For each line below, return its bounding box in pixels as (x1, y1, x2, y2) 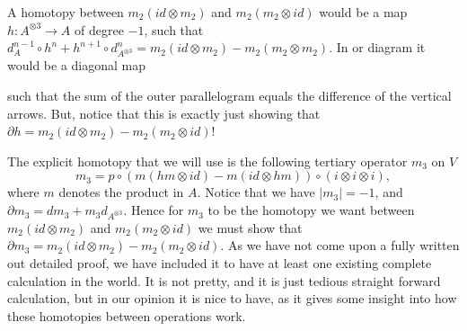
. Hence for (123, 201, 184, 219)
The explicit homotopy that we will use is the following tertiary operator (7, 151, 408, 170)
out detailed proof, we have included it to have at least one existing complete (7, 253, 432, 272)
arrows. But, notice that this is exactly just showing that (7, 103, 321, 122)
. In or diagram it (329, 38, 426, 57)
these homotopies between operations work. (7, 306, 246, 325)
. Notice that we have (197, 183, 315, 201)
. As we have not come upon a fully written (220, 236, 460, 255)
